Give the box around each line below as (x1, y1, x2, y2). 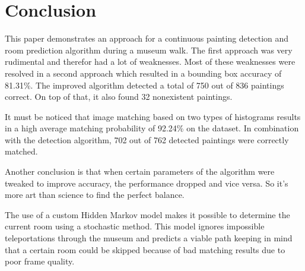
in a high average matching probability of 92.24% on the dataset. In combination (5, 122, 299, 134)
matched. (5, 145, 38, 157)
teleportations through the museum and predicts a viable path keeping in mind (5, 232, 293, 244)
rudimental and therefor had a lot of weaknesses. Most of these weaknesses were (5, 55, 296, 68)
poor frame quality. (5, 255, 75, 267)
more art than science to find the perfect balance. (5, 188, 185, 201)
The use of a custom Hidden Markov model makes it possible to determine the (5, 208, 290, 220)
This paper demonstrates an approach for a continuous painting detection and (5, 32, 289, 45)
